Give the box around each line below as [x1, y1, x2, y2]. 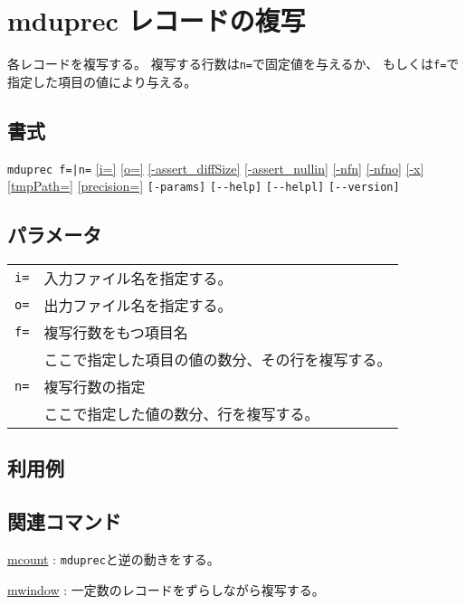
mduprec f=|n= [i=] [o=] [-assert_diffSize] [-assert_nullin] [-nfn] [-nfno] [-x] [7, 158, 424, 177]
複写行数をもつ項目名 [43, 322, 188, 344]
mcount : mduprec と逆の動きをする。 [7, 550, 220, 569]
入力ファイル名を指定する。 [43, 268, 233, 289]
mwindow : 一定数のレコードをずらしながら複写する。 [7, 580, 325, 599]
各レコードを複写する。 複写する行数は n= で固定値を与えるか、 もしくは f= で [7, 54, 460, 73]
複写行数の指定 [43, 376, 146, 398]
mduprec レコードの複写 [7, 2, 306, 39]
